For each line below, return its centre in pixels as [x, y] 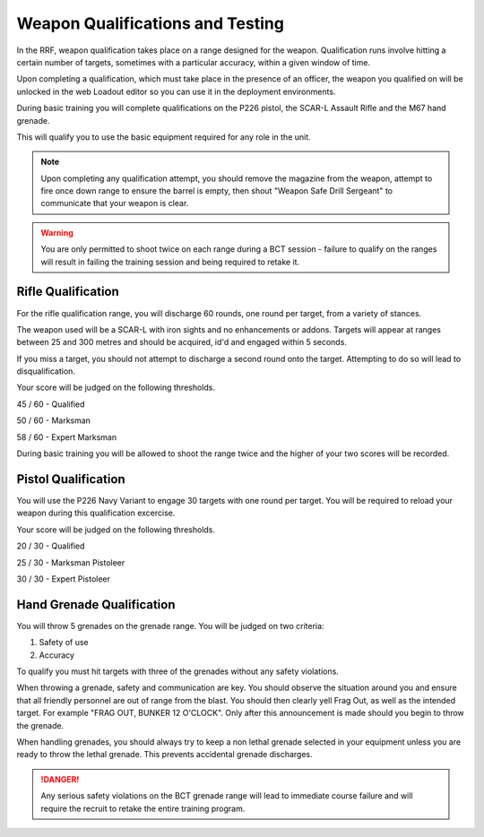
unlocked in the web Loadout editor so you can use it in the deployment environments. [176, 91]
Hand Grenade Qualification [96, 604]
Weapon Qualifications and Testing [150, 23]
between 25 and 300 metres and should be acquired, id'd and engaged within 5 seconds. [181, 342]
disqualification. [46, 371]
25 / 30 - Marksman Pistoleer [71, 562]
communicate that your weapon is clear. [115, 203]
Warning [57, 232]
